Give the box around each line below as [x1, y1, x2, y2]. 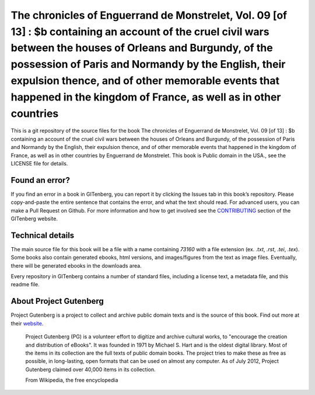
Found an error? [10, 175, 70, 185]
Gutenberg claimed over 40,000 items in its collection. [25, 366, 156, 373]
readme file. [10, 281, 40, 288]
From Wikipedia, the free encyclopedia [25, 377, 118, 384]
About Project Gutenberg [10, 296, 104, 306]
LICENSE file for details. [10, 160, 68, 167]
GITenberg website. [10, 215, 58, 222]
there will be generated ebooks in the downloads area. [10, 262, 142, 269]
